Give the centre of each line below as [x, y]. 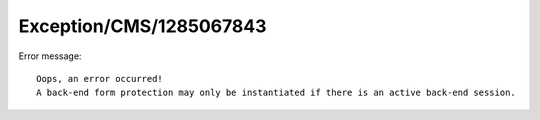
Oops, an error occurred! [100, 78]
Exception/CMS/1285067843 [142, 26]
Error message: [50, 56]
